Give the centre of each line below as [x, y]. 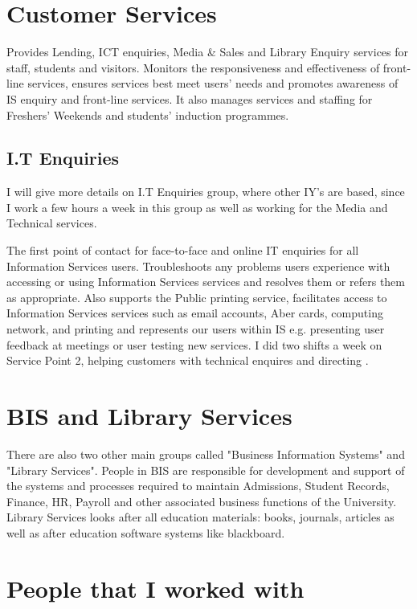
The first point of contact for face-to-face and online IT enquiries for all [183, 250]
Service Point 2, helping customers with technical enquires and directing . [188, 360]
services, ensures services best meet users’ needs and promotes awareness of [213, 83]
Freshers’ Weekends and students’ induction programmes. [148, 114]
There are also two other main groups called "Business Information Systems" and [206, 454]
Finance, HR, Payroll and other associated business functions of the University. [202, 501]
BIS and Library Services [149, 416]
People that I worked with [155, 588]
